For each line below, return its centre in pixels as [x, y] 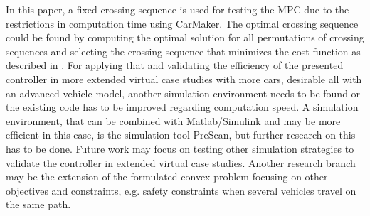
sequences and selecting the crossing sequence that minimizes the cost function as [183, 51]
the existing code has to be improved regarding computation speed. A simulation [182, 107]
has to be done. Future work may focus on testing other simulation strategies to [180, 148]
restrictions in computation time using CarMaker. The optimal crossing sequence [182, 23]
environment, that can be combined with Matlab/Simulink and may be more [173, 120]
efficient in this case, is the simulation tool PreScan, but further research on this [181, 135]
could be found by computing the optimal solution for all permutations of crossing [185, 37]
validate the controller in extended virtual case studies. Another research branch [181, 162]
